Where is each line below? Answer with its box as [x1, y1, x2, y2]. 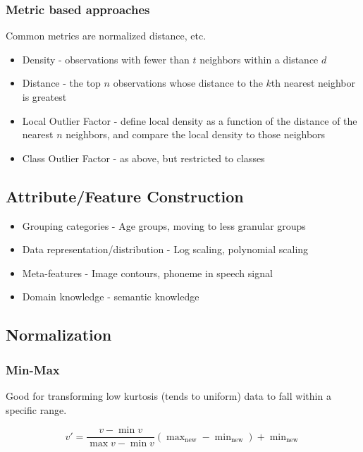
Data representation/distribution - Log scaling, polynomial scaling [22, 242, 309, 257]
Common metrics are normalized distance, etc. [6, 28, 207, 43]
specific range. [6, 402, 67, 417]
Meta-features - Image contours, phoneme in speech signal [22, 265, 273, 280]
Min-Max [6, 360, 60, 378]
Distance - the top [22, 75, 101, 90]
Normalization [6, 324, 112, 346]
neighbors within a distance [199, 51, 319, 66]
